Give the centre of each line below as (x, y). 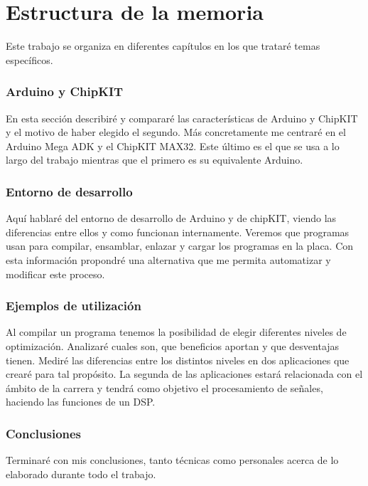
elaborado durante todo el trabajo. (81, 474)
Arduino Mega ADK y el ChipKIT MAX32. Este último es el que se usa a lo (173, 146)
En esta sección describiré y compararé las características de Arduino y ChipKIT (182, 118)
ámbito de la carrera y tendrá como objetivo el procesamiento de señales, (164, 387)
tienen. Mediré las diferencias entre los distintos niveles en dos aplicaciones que (178, 360)
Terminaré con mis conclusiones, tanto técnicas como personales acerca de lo (172, 460)
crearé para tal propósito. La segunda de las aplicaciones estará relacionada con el (184, 374)
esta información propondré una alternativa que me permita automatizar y (168, 259)
